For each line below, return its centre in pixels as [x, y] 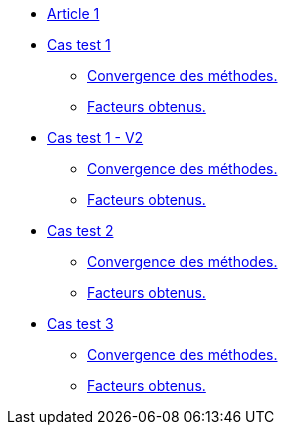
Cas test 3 [80, 323]
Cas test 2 [80, 230]
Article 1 [73, 13]
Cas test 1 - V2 [95, 137]
